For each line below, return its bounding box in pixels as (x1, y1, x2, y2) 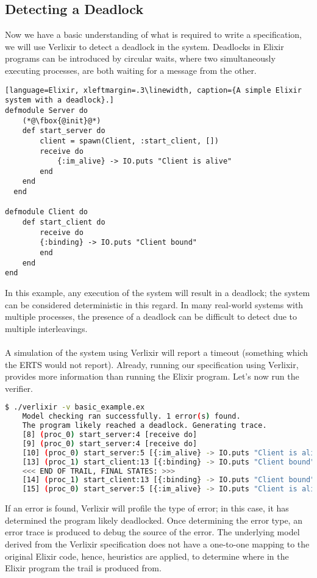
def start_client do (22, 218, 105, 227)
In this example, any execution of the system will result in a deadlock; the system (5, 286, 310, 299)
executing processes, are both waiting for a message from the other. (5, 63, 257, 76)
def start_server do (22, 126, 105, 135)
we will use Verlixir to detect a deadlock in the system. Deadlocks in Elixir (5, 40, 284, 52)
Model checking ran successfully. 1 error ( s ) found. (22, 412, 241, 421)
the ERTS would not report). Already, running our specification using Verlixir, (5, 358, 299, 370)
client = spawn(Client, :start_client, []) (40, 136, 219, 145)
